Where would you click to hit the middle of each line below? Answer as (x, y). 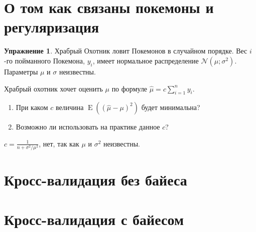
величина (70, 107)
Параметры (21, 71)
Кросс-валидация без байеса (96, 180)
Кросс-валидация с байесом (94, 219)
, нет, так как (59, 143)
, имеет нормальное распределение (146, 60)
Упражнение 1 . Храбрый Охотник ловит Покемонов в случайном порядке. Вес (126, 51)
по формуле (130, 88)
